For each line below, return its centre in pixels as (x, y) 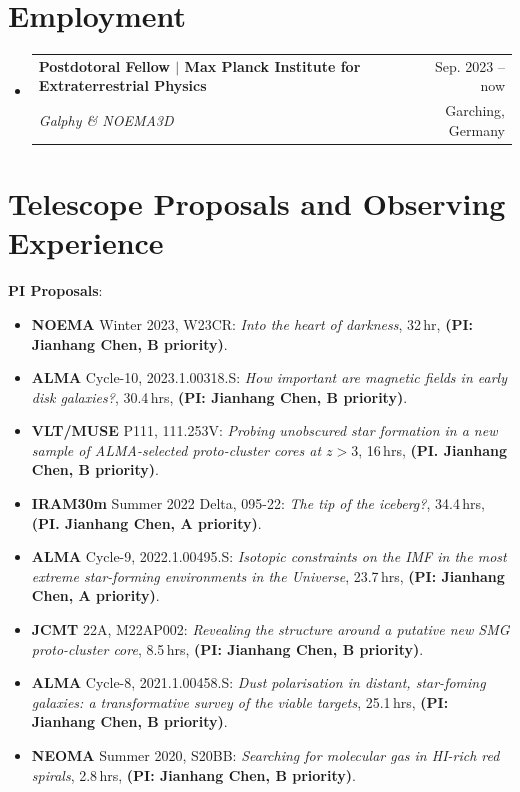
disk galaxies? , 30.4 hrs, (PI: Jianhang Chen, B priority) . (219, 396)
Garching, (475, 110)
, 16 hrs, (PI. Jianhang (432, 449)
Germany (476, 129)
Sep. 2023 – (470, 65)
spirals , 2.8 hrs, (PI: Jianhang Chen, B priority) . (193, 774)
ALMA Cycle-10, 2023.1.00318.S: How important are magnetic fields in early (269, 377)
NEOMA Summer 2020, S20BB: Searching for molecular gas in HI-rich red (265, 755)
